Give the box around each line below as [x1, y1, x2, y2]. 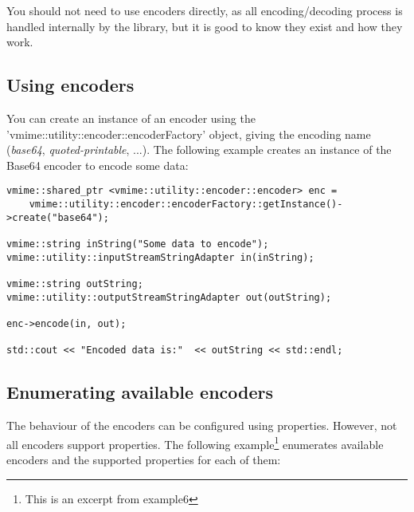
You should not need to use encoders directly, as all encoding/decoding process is [6, 2, 403, 18]
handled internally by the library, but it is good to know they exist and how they [6, 18, 403, 34]
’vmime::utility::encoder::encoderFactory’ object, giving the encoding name [6, 125, 371, 142]
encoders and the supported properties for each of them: [6, 451, 281, 467]
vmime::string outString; [6, 278, 143, 289]
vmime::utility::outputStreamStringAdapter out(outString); [6, 291, 332, 303]
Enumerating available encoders [6, 380, 274, 404]
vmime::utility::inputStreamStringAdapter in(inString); [6, 251, 314, 263]
